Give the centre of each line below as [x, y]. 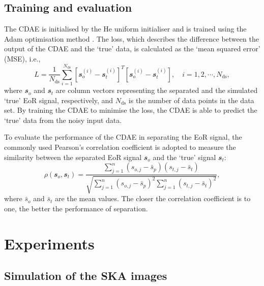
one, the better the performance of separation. [76, 209]
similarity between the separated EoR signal [73, 157]
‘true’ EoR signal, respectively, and [59, 100]
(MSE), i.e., [22, 58]
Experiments [49, 243]
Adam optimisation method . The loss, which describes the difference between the [131, 38]
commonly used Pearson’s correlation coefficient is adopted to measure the [120, 147]
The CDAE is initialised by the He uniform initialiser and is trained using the [125, 29]
